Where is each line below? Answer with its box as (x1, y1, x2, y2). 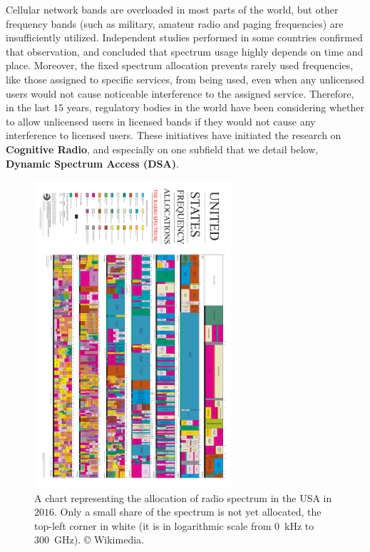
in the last (6, 100, 51, 115)
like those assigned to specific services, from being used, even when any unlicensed (6, 71, 365, 86)
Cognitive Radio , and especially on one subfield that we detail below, (6, 141, 319, 156)
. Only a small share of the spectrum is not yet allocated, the (54, 504, 322, 519)
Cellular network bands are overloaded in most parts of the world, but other (6, 2, 339, 16)
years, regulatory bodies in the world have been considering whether (66, 100, 364, 115)
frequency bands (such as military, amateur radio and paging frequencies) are (6, 16, 344, 31)
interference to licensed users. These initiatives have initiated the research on (6, 128, 341, 143)
